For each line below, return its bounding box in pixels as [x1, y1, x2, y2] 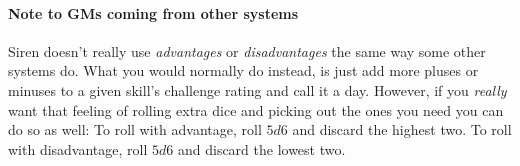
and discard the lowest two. [177, 138, 346, 159]
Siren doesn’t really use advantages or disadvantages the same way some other [8, 40, 486, 61]
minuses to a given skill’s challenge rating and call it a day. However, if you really [8, 79, 507, 100]
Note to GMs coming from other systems [8, 2, 299, 23]
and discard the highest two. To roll [292, 119, 512, 140]
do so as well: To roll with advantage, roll [8, 119, 262, 140]
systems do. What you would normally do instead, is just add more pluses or [8, 60, 479, 81]
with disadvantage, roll [8, 138, 148, 159]
